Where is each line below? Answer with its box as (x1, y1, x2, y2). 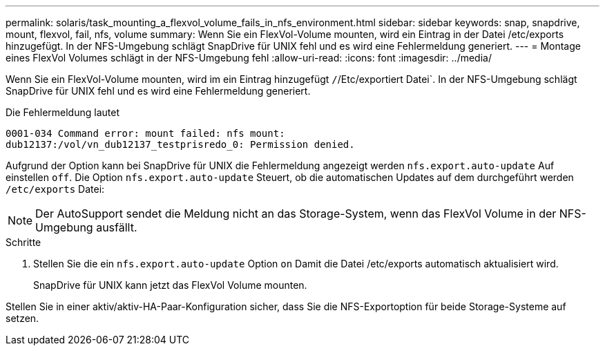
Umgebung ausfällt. (35, 220, 137, 234)
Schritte (6, 236, 41, 248)
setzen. (6, 312, 39, 324)
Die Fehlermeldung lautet (6, 106, 119, 118)
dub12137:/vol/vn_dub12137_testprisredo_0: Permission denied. (6, 139, 355, 150)
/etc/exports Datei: (6, 183, 105, 195)
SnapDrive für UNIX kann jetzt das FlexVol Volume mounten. (33, 279, 307, 291)
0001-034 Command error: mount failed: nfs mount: (6, 128, 285, 139)
